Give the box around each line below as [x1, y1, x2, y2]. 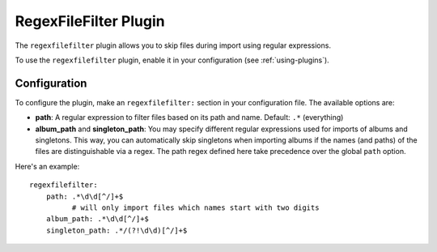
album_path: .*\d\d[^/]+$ [45, 215, 150, 224]
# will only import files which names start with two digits [71, 203, 320, 212]
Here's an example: [15, 161, 80, 171]
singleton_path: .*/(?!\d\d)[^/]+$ [45, 225, 188, 235]
